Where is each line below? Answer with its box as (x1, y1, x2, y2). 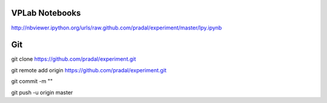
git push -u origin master (11, 89, 73, 96)
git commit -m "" (11, 78, 53, 85)
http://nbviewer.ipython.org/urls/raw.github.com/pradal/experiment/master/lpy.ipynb (11, 24, 222, 31)
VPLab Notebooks (11, 8, 81, 18)
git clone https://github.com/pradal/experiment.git (11, 55, 136, 63)
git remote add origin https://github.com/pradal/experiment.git (11, 66, 167, 73)
